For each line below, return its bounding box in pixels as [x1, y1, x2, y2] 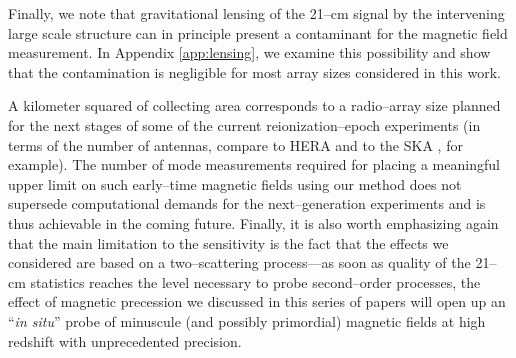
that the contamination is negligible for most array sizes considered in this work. [8, 61, 501, 82]
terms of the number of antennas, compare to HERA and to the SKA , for [8, 134, 463, 155]
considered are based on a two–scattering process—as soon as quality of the [8, 252, 471, 273]
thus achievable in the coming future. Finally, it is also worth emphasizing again [8, 212, 499, 233]
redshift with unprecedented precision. [8, 330, 242, 351]
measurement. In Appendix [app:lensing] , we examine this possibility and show [8, 42, 491, 63]
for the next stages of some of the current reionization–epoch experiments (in [8, 114, 481, 135]
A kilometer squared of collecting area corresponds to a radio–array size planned [8, 95, 501, 116]
